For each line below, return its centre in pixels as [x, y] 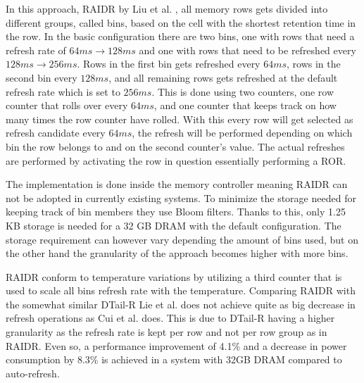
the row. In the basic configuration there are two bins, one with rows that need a [180, 36]
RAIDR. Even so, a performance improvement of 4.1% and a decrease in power [176, 345]
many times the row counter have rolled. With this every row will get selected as [180, 119]
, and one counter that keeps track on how [245, 105]
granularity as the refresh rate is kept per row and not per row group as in [167, 332]
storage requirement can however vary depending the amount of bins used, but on [182, 239]
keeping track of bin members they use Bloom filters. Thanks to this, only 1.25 [176, 212]
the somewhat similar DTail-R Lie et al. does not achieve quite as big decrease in [181, 304]
